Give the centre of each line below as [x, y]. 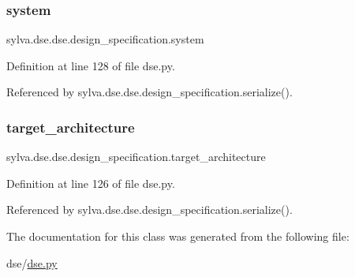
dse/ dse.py [32, 262]
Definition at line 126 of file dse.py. [91, 183]
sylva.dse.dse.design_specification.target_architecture [136, 157]
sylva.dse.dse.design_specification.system [105, 39]
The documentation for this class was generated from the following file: [178, 236]
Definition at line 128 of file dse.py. [91, 65]
